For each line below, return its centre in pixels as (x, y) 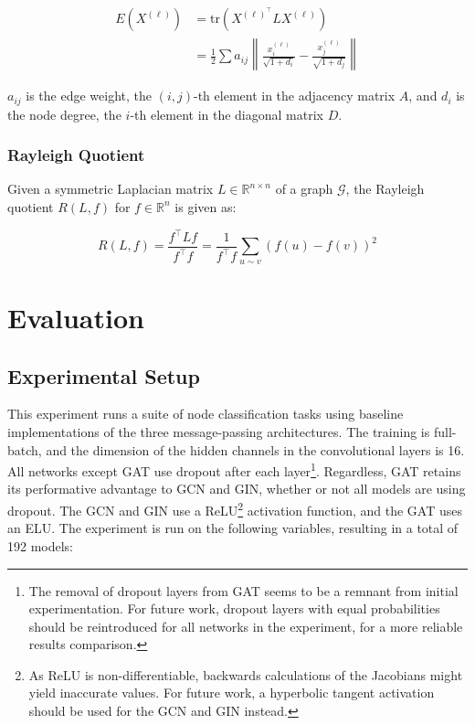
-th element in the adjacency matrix (295, 96)
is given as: (206, 206)
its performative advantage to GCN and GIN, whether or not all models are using (237, 489)
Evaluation (76, 318)
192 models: (41, 545)
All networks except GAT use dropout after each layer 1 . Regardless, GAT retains (234, 469)
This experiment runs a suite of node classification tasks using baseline (206, 414)
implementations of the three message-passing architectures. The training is (219, 432)
